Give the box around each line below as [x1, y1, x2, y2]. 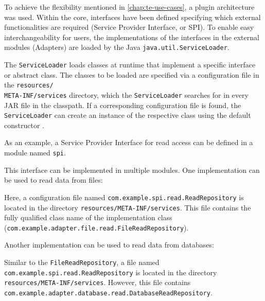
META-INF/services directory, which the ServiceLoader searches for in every [4, 89, 249, 100]
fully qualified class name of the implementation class [4, 212, 172, 223]
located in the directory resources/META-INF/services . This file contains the [4, 202, 251, 213]
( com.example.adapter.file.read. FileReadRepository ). [4, 222, 189, 233]
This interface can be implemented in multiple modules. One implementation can [4, 164, 260, 175]
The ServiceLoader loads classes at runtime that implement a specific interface [4, 59, 256, 70]
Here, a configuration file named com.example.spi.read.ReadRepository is [4, 191, 244, 202]
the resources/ [4, 79, 54, 90]
